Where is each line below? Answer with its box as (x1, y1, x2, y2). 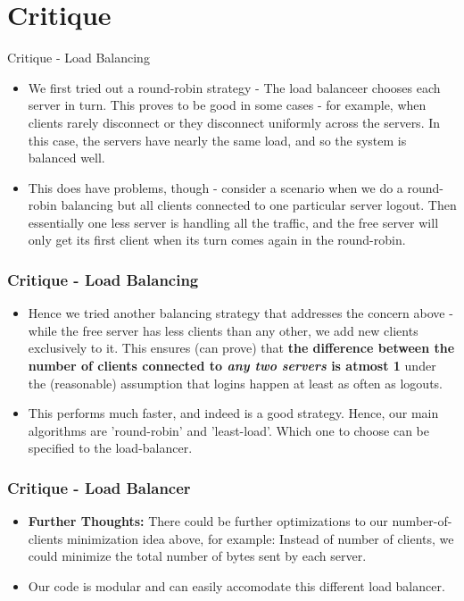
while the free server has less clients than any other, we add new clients (28, 321, 418, 339)
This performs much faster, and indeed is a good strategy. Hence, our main (28, 404, 439, 422)
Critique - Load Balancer (7, 476, 191, 498)
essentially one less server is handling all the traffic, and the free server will (28, 213, 439, 231)
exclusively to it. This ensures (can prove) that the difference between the (28, 338, 455, 357)
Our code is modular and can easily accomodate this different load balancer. (28, 577, 445, 596)
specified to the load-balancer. (28, 438, 193, 457)
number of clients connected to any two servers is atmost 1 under (28, 356, 436, 375)
